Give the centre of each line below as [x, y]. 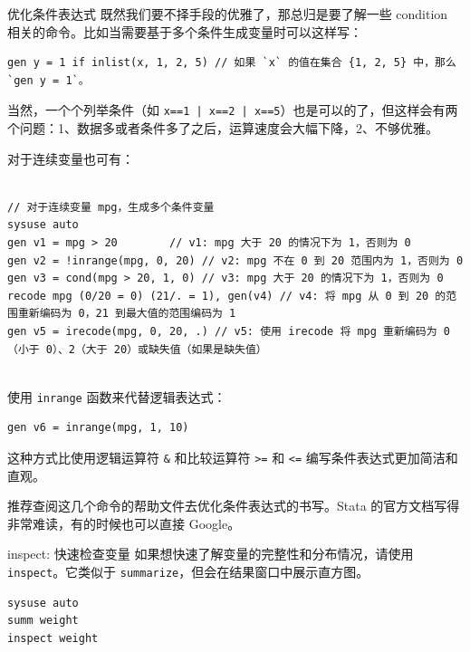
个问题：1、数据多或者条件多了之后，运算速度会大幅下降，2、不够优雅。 [223, 128]
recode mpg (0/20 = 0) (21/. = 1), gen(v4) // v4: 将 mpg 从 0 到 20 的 [227, 296]
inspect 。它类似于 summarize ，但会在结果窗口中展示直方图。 [188, 572]
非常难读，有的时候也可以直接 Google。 [124, 523]
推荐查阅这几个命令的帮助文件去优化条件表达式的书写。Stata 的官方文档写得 [234, 506]
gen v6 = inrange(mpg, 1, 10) [98, 428]
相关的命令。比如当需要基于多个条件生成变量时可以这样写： [185, 31]
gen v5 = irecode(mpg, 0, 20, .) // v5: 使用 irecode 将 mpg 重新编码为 [222, 331]
